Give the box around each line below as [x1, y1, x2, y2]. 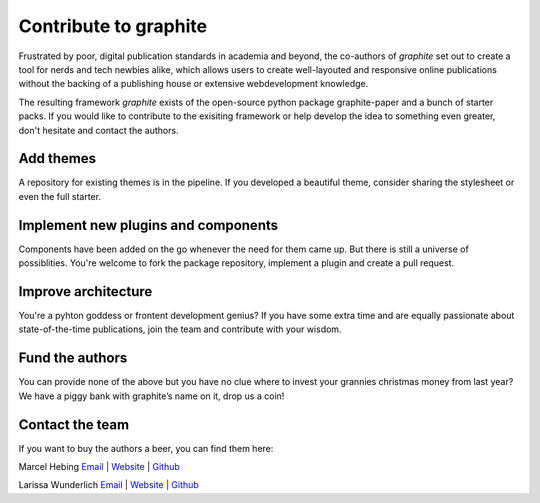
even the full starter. [18, 190, 102, 202]
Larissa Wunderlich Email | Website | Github [18, 479, 199, 491]
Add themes [18, 150, 97, 167]
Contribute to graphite [18, 15, 208, 37]
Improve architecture [18, 283, 153, 300]
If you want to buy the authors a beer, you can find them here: [18, 442, 274, 454]
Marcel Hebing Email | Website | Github [18, 460, 180, 472]
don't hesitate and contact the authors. [18, 124, 179, 136]
